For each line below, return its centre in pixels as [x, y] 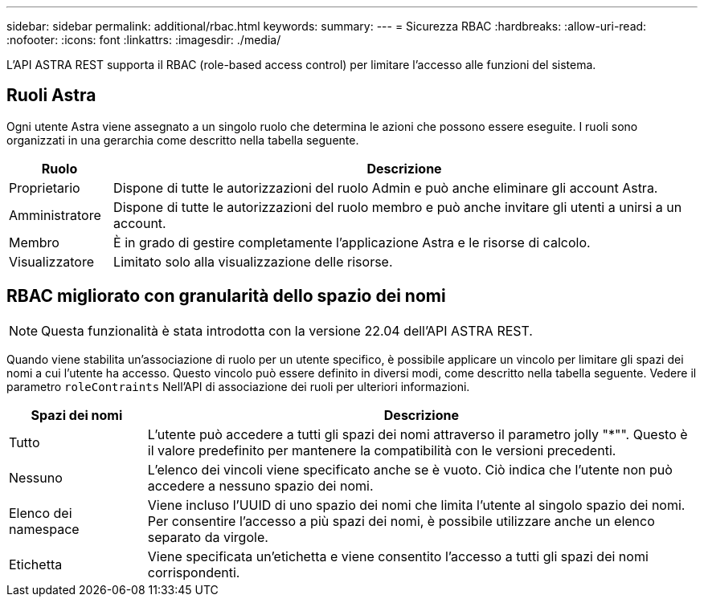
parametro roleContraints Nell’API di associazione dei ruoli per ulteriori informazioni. [238, 386]
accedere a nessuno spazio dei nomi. [260, 485]
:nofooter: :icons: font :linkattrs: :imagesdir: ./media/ [144, 40]
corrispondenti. [194, 572]
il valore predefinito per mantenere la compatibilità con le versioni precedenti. [382, 450]
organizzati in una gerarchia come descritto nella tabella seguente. [183, 140]
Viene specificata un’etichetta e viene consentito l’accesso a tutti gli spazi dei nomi [398, 556]
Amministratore [55, 215]
